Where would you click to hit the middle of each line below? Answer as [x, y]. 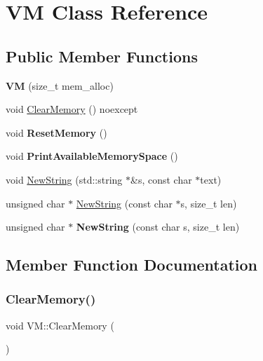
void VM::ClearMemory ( [60, 325]
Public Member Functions [102, 56]
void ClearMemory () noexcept [72, 109]
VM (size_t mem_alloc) [60, 85]
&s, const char [161, 179]
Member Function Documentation [132, 265]
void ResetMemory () [56, 132]
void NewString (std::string [64, 179]
